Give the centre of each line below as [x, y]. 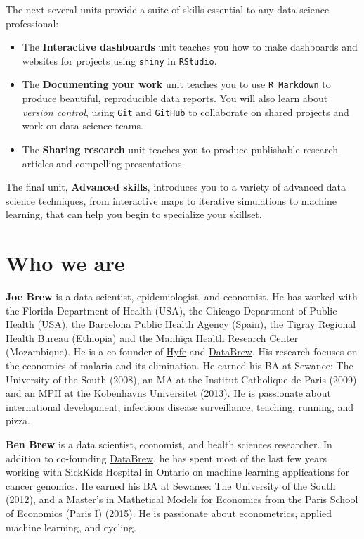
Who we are [65, 263]
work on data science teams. [83, 126]
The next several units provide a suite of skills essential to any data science [168, 9]
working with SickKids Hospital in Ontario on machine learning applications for [177, 472]
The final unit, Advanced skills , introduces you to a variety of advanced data [176, 187]
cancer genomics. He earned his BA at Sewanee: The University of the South [171, 485]
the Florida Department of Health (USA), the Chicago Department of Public [171, 310]
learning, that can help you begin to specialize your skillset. [134, 214]
